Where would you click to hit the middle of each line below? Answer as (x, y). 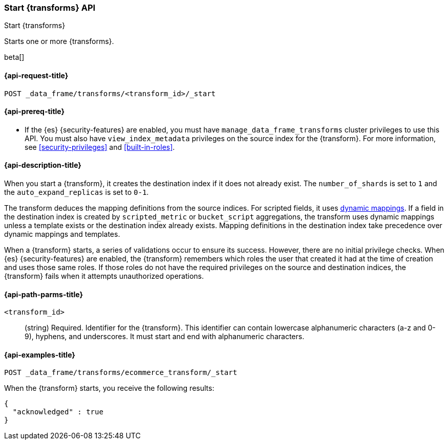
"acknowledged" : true (58, 412)
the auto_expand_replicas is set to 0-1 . (77, 192)
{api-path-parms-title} (44, 294)
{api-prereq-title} (35, 112)
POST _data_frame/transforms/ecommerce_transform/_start (121, 373)
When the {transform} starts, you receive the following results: (109, 388)
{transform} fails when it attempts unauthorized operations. (104, 276)
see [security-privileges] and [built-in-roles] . (100, 147)
